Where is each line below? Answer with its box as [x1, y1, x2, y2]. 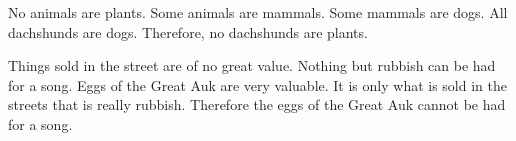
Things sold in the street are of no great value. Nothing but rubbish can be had [8, 55, 496, 76]
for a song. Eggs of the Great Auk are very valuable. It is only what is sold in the [8, 74, 507, 95]
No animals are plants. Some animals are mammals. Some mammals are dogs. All [8, 2, 508, 22]
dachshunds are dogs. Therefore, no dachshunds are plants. [8, 21, 368, 42]
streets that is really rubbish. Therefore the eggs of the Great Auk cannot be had [8, 94, 506, 115]
